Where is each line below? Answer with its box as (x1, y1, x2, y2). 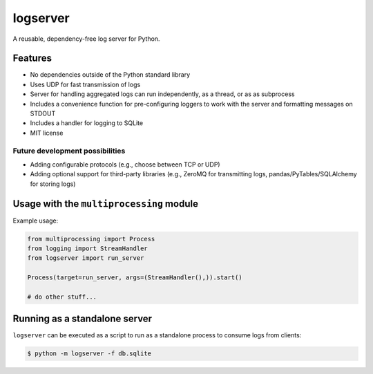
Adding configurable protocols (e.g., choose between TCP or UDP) (30, 160, 220, 169)
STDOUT (30, 109, 56, 118)
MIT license (30, 129, 64, 137)
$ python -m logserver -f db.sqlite (27, 350, 152, 357)
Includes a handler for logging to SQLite (30, 119, 144, 127)
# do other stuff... (27, 292, 97, 301)
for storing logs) (30, 180, 76, 188)
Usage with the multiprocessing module (12, 198, 198, 209)
